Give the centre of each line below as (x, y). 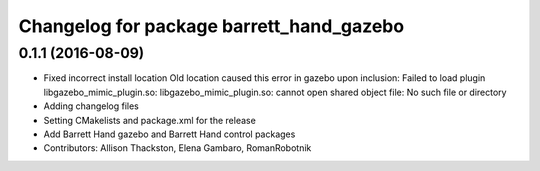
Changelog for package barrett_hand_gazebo (211, 26)
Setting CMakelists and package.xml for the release (150, 120)
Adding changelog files (91, 106)
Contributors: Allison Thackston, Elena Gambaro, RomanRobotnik (177, 148)
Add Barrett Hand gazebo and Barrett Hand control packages (169, 134)
